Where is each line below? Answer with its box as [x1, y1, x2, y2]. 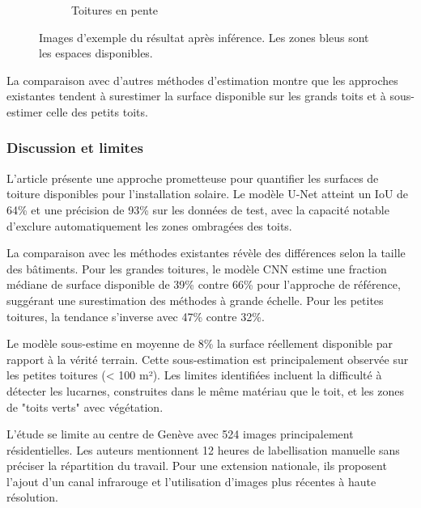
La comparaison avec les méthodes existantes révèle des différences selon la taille [6, 244, 406, 261]
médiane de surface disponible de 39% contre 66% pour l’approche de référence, [6, 276, 401, 293]
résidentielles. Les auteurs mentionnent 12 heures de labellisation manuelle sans [6, 441, 400, 458]
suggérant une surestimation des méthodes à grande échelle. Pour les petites [6, 291, 384, 308]
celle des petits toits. [46, 103, 148, 120]
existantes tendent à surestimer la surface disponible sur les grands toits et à [6, 87, 386, 104]
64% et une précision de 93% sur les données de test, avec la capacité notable [6, 201, 389, 218]
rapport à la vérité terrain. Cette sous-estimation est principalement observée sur [6, 350, 409, 367]
